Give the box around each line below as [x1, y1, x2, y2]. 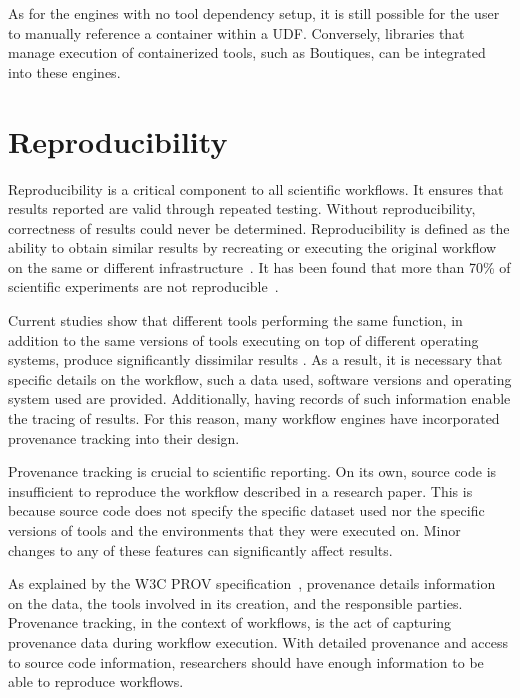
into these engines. [8, 61, 121, 82]
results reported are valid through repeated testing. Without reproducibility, [8, 198, 476, 219]
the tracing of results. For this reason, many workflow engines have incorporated [8, 408, 500, 429]
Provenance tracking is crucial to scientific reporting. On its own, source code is [8, 461, 497, 482]
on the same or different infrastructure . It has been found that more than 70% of [8, 256, 511, 277]
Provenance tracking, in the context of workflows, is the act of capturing [8, 612, 452, 633]
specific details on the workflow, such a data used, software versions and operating [8, 368, 512, 389]
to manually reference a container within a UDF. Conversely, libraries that [8, 22, 465, 43]
